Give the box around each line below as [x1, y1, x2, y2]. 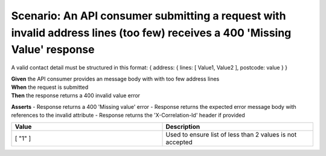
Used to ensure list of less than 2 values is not [165, 131, 297, 139]
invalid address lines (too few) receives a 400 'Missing [11, 26, 292, 39]
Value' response [11, 43, 95, 57]
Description [165, 123, 200, 131]
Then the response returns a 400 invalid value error [11, 92, 141, 99]
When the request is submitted [11, 83, 89, 91]
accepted [165, 138, 193, 146]
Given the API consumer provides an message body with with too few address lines [11, 75, 220, 82]
